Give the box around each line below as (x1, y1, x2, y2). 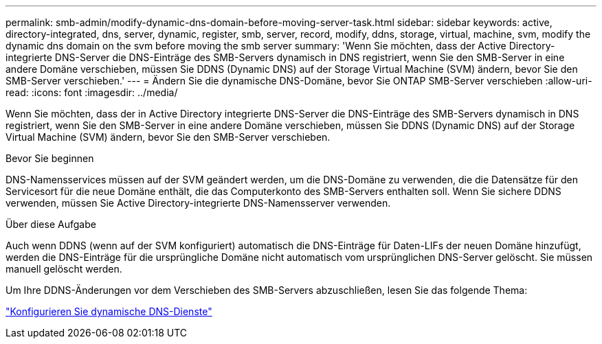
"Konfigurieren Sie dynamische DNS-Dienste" (5, 306, 212, 317)
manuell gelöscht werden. (5, 263, 122, 275)
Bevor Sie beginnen (5, 152, 94, 164)
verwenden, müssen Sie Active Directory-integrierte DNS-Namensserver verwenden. (5, 197, 391, 209)
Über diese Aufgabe (5, 218, 96, 230)
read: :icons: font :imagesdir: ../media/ (5, 87, 178, 98)
